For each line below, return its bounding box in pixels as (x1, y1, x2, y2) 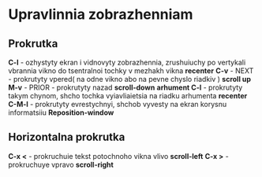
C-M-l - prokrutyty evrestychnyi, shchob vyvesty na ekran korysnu (8, 100, 227, 109)
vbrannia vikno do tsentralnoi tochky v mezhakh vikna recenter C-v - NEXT (8, 66, 254, 76)
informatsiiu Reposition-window (8, 108, 114, 117)
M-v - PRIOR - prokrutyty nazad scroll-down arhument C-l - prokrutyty (8, 83, 243, 92)
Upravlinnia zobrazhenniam (8, 6, 193, 24)
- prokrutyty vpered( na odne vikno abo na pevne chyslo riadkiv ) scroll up (8, 75, 251, 83)
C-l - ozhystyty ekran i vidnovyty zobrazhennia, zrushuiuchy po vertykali (8, 57, 246, 67)
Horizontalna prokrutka (8, 131, 125, 144)
